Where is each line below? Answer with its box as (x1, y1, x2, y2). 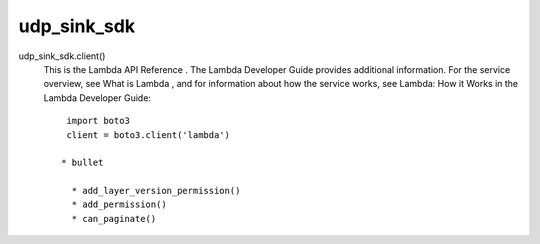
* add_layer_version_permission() (71, 185, 241, 197)
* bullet (61, 157, 104, 169)
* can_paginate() (71, 213, 157, 224)
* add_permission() (71, 199, 167, 210)
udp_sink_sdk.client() (18, 50, 106, 62)
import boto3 (66, 115, 130, 127)
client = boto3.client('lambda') (66, 129, 230, 140)
